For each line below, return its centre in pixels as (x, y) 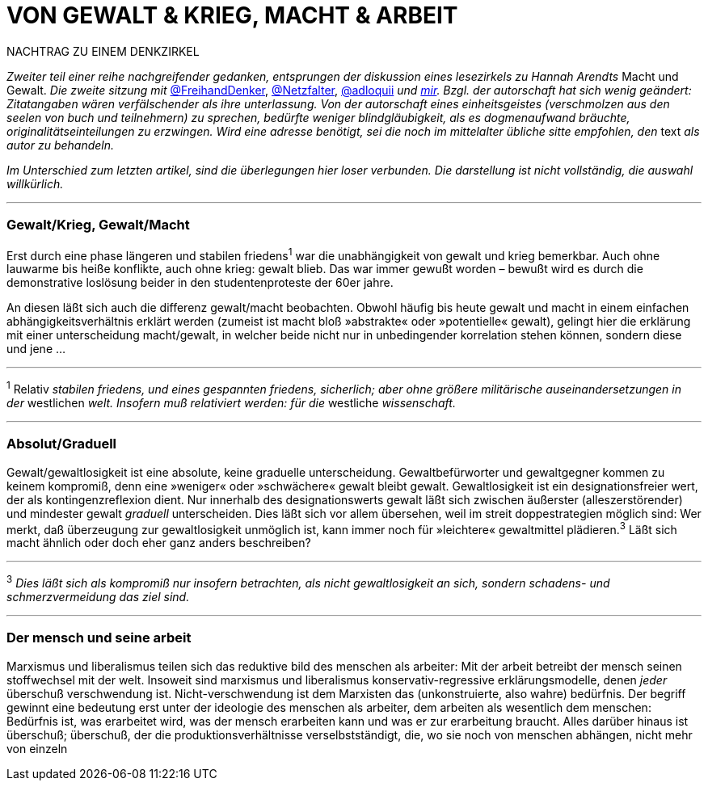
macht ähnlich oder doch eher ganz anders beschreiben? (159, 543)
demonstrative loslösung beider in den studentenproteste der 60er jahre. (200, 283)
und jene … (36, 349)
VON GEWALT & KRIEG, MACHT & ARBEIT (232, 15)
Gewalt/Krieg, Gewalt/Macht (98, 225)
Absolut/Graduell (62, 444)
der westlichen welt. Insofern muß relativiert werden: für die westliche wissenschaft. (231, 402)
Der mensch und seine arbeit (99, 638)
